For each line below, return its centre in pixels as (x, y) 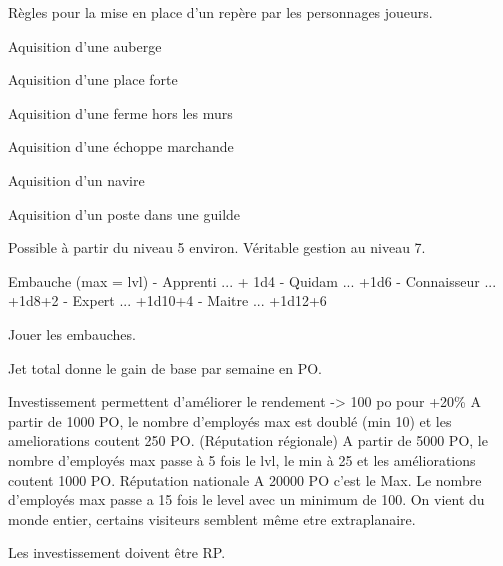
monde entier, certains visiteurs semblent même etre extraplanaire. (212, 518)
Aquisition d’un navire (76, 179)
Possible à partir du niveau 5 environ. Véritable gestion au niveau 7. (217, 247)
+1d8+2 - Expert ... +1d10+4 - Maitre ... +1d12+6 (167, 300)
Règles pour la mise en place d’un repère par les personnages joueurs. (220, 12)
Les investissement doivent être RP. (117, 552)
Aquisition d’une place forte (93, 79)
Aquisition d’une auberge (85, 45)
